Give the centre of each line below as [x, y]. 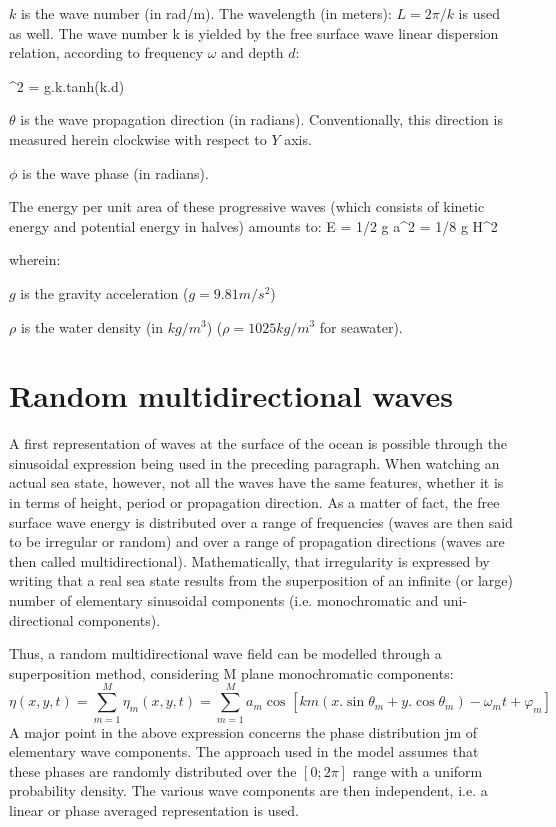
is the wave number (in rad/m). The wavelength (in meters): [206, 13]
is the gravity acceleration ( [104, 292]
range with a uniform [417, 770]
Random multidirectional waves [231, 395]
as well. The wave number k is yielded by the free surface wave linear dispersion [254, 32]
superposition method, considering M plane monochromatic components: [231, 672]
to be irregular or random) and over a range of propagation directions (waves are [257, 541]
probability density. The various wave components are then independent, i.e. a [248, 790]
